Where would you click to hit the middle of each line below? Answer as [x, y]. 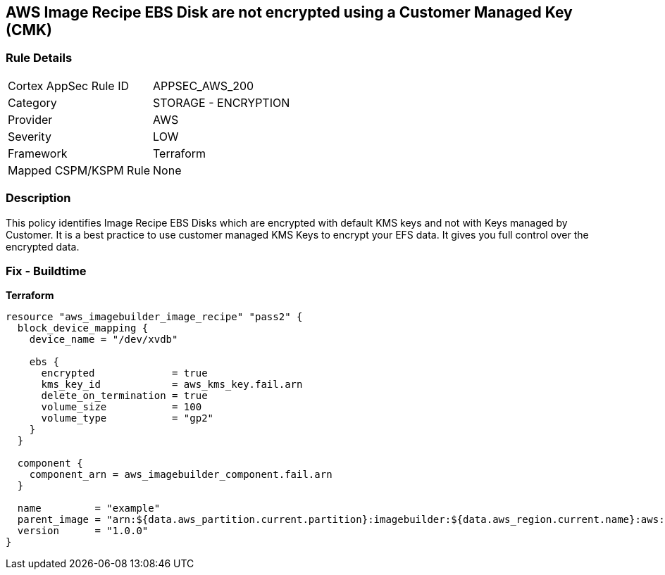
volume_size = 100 [122, 407]
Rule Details [39, 58]
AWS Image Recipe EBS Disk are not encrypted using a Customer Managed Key [289, 12]
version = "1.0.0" [83, 531]
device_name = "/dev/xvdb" [104, 340]
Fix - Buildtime [46, 271]
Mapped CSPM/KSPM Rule [79, 170]
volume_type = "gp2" [128, 418]
